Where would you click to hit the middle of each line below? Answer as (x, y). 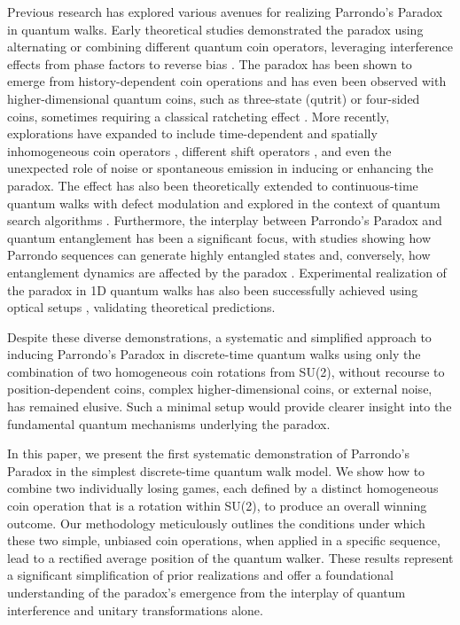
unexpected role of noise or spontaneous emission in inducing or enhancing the (220, 168)
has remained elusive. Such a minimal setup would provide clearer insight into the (230, 406)
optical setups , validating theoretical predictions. (141, 307)
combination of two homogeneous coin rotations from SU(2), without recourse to (226, 371)
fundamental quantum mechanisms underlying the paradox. (169, 423)
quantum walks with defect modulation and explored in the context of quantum (224, 203)
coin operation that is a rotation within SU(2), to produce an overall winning (217, 506)
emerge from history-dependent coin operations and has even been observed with (227, 81)
